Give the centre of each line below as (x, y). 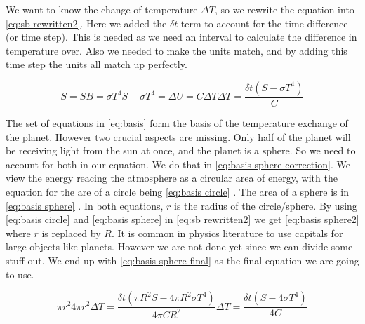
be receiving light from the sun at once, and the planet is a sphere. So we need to (181, 150)
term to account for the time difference (264, 23)
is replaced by (71, 232)
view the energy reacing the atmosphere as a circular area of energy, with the (172, 178)
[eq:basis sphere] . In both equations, (85, 205)
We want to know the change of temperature (102, 9)
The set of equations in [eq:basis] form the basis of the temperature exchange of (177, 123)
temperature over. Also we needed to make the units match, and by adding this (177, 50)
